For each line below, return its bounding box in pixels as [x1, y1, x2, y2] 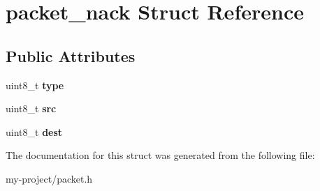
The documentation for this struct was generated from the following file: [6, 148, 315, 162]
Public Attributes [6, 45, 136, 66]
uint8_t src [6, 101, 57, 116]
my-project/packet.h [6, 171, 93, 185]
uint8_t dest [6, 124, 63, 139]
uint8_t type [6, 77, 64, 92]
